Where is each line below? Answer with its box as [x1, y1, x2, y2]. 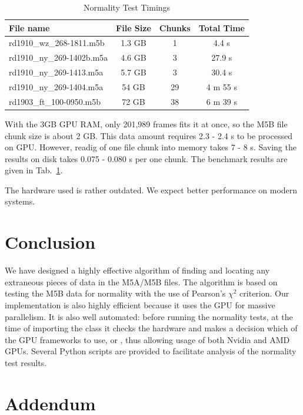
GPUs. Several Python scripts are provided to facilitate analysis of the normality [5, 345, 297, 357]
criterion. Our [239, 287, 289, 299]
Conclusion [5, 230, 96, 254]
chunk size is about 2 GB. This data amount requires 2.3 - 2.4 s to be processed [5, 129, 292, 141]
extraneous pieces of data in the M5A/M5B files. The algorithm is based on [5, 275, 278, 288]
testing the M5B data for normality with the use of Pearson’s [5, 287, 226, 299]
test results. [5, 356, 47, 368]
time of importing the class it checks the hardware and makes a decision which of [5, 322, 298, 334]
